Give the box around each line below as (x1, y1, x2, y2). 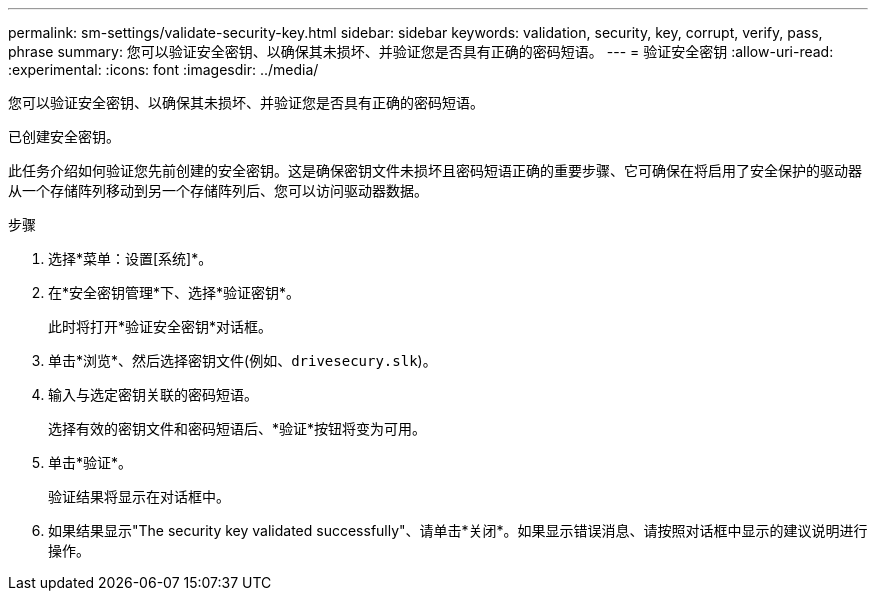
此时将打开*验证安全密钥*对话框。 (48, 318, 273, 335)
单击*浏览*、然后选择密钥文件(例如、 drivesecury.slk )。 (48, 352, 437, 369)
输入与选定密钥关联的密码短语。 (48, 386, 258, 403)
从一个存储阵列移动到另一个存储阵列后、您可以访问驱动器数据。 (8, 182, 428, 199)
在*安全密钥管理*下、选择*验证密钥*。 (48, 284, 301, 301)
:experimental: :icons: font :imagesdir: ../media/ (8, 61, 319, 78)
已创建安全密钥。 (8, 128, 120, 145)
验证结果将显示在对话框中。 (48, 488, 230, 505)
